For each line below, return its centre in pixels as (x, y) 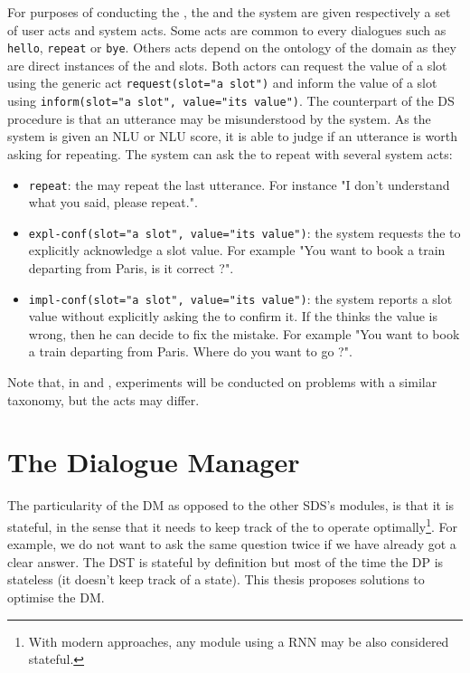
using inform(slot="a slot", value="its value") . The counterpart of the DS (231, 101)
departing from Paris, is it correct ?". (131, 268)
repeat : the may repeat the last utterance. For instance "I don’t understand (239, 184)
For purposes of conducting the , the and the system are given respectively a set (229, 12)
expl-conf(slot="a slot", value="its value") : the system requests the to (244, 232)
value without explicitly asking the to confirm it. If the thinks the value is (233, 316)
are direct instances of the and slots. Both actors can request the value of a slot (227, 65)
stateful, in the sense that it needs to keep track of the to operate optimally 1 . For (233, 525)
